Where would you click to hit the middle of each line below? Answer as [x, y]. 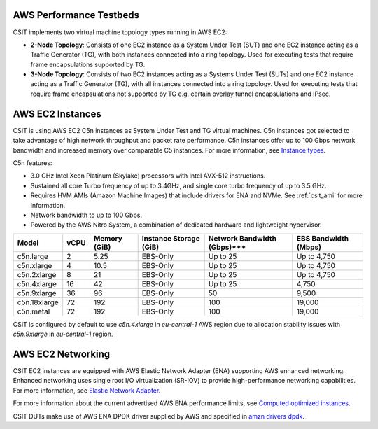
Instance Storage [171, 238]
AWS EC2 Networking [62, 354]
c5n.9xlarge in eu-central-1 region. [63, 334]
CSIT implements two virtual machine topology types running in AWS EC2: [120, 32]
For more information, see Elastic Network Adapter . [87, 390]
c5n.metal [34, 311]
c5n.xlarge [35, 265]
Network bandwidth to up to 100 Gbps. [86, 215]
